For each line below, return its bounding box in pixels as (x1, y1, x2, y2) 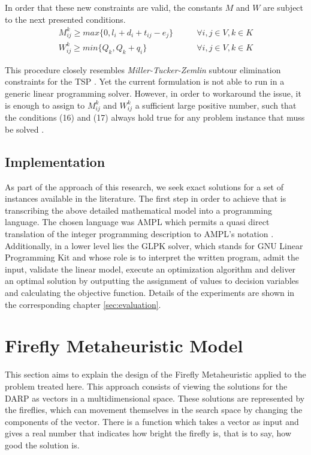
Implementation (5, 152, 105, 170)
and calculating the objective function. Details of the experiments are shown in (5, 286, 295, 299)
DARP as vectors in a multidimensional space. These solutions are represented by (5, 391, 305, 404)
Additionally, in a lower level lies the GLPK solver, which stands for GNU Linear (5, 239, 303, 252)
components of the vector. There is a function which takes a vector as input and (5, 415, 299, 427)
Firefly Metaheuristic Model (5, 333, 243, 358)
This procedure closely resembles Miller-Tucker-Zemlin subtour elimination (5, 63, 281, 76)
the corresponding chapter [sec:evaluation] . (5, 298, 161, 310)
